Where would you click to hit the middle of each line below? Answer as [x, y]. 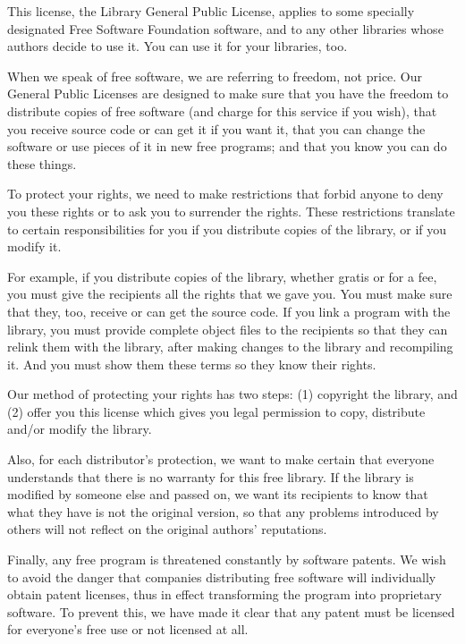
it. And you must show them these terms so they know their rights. [192, 364]
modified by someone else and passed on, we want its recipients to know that [218, 494]
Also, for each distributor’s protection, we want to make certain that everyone [221, 459]
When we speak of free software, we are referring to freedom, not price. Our [215, 76]
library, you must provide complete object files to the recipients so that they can [228, 329]
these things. [42, 163]
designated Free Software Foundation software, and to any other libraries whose [225, 28]
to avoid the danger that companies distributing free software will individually [222, 576]
